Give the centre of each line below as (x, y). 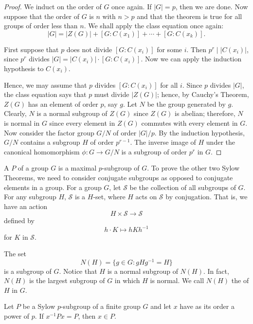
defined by (19, 220)
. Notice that (78, 271)
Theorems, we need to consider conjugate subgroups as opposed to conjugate (118, 177)
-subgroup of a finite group (100, 306)
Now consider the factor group (49, 132)
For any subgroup (30, 197)
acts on (146, 197)
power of (17, 316)
